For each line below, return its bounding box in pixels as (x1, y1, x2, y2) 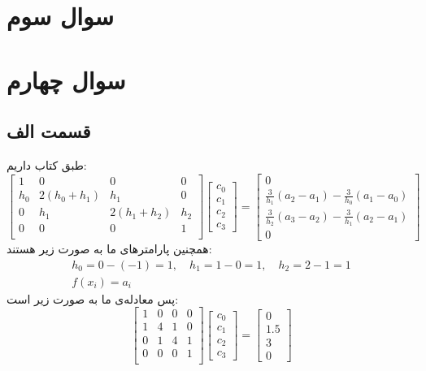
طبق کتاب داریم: (7, 156, 87, 173)
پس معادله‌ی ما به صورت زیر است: (7, 290, 179, 307)
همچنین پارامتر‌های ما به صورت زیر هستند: (7, 240, 212, 257)
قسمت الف (7, 119, 91, 144)
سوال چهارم (7, 63, 126, 96)
